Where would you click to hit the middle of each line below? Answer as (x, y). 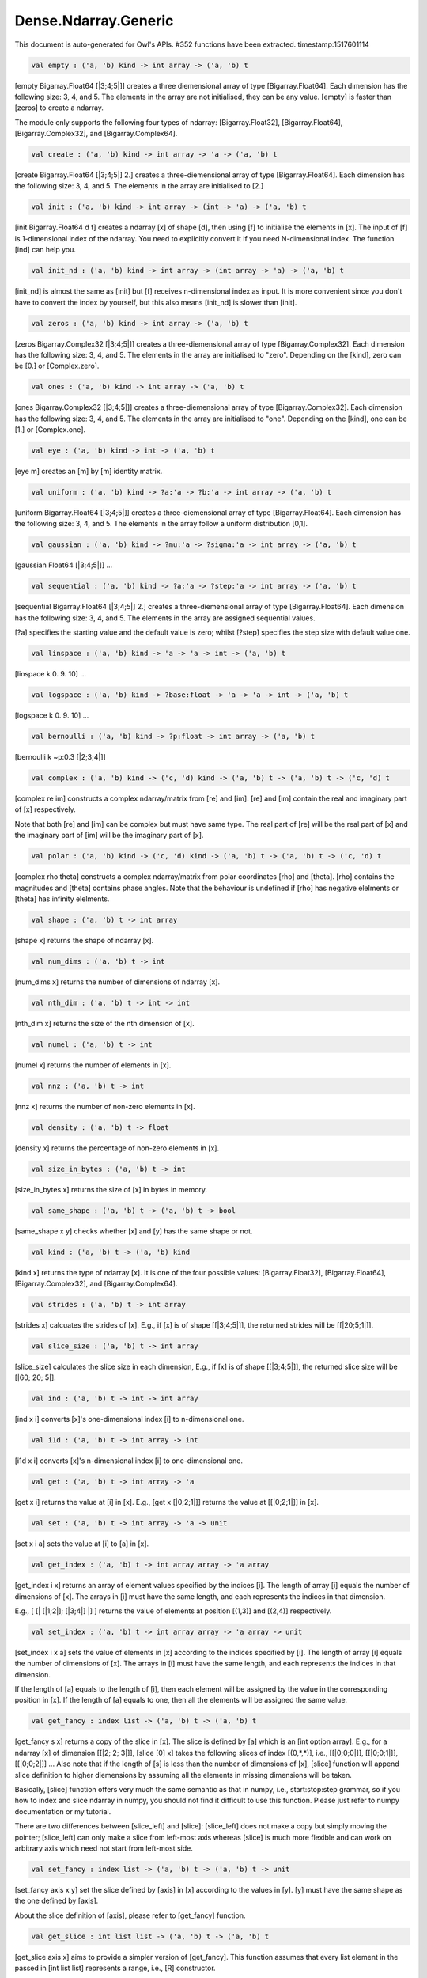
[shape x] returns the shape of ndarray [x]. (84, 940)
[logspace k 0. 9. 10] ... (52, 715)
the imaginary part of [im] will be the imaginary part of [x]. (109, 836)
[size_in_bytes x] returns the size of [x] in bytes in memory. (111, 1189)
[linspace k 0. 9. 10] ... (51, 674)
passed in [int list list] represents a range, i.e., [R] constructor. (115, 1968)
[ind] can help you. (45, 250)
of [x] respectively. (45, 809)
